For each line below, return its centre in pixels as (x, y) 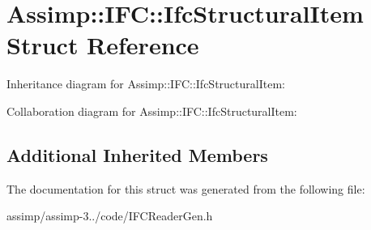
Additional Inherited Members (137, 154)
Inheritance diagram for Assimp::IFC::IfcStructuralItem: (146, 84)
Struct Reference (103, 45)
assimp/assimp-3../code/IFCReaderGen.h (110, 216)
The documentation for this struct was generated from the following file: (186, 188)
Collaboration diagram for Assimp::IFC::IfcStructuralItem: (152, 111)
